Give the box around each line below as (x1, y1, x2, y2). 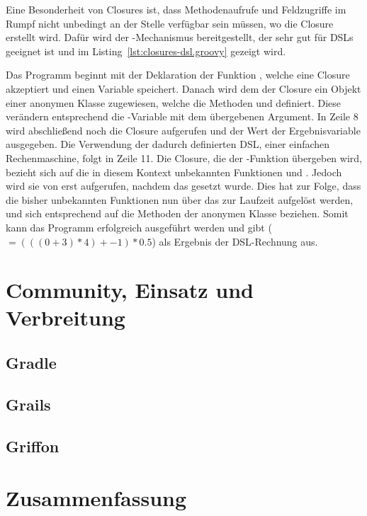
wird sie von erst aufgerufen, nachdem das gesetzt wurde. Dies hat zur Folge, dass (6, 178, 361, 193)
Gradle (6, 352, 57, 374)
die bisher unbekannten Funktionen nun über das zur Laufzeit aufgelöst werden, (6, 192, 354, 207)
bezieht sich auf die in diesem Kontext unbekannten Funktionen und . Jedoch (6, 164, 342, 179)
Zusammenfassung (6, 483, 187, 512)
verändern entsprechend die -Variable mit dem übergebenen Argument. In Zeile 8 (6, 109, 358, 124)
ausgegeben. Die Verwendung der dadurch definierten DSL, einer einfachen (6, 137, 330, 151)
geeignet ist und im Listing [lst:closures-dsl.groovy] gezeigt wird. (6, 43, 286, 58)
